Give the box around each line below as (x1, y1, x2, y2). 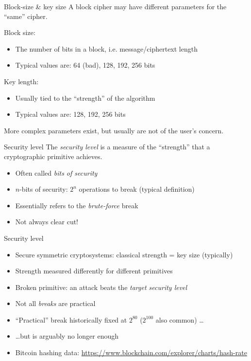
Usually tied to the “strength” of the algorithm (15, 92, 155, 103)
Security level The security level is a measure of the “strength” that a (4, 142, 210, 152)
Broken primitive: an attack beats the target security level (15, 282, 187, 292)
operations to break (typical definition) (79, 184, 195, 194)
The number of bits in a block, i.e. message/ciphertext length (15, 43, 198, 54)
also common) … (155, 314, 204, 325)
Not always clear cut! (15, 217, 79, 227)
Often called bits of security (15, 167, 98, 178)
